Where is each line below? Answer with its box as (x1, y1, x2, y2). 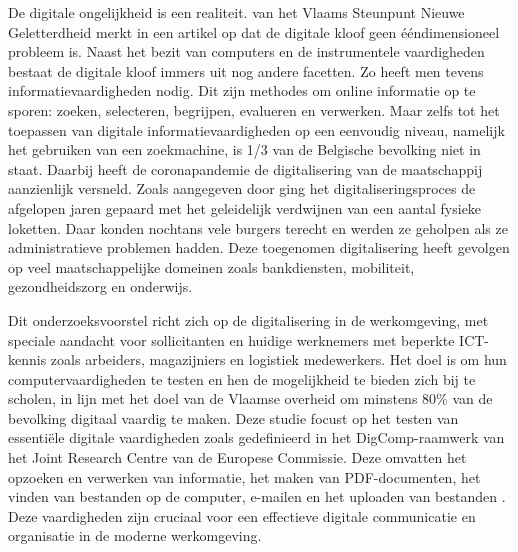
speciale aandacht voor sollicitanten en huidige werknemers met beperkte (8, 329, 455, 350)
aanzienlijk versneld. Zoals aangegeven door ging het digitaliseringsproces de (8, 178, 476, 199)
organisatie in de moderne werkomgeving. (8, 525, 262, 546)
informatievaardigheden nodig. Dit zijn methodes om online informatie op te (8, 80, 476, 101)
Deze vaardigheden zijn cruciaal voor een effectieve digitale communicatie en (8, 505, 476, 526)
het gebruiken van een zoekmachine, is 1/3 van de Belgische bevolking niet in (8, 139, 481, 160)
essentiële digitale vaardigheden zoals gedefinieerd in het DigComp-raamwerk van (8, 427, 505, 448)
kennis (8, 349, 47, 370)
